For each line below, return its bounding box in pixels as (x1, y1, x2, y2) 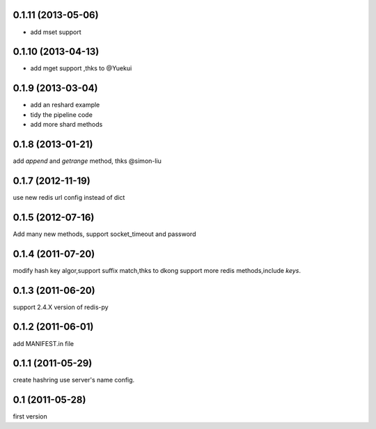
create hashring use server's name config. (13, 376, 135, 384)
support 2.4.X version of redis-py (13, 303, 109, 311)
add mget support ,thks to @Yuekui (30, 64, 132, 72)
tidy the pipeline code (30, 110, 93, 118)
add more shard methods (30, 120, 103, 129)
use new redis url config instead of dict (13, 193, 125, 201)
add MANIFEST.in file (13, 339, 75, 348)
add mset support (30, 28, 81, 36)
